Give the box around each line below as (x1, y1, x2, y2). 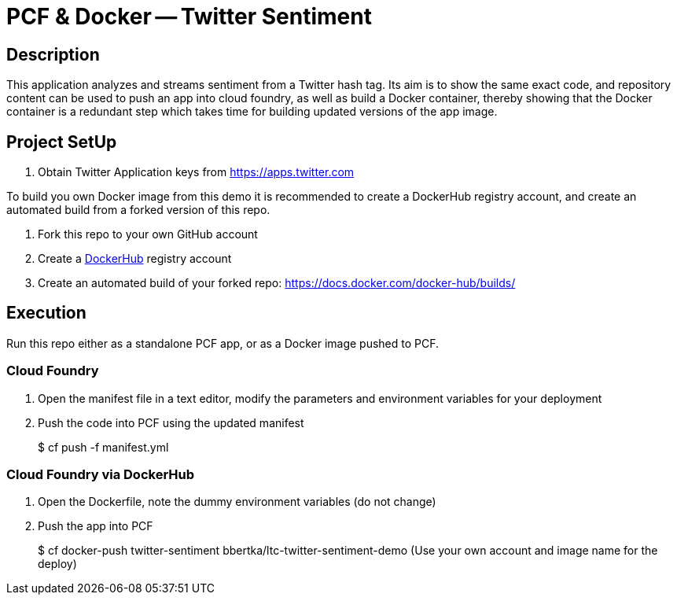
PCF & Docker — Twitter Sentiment (6, 3, 372, 30)
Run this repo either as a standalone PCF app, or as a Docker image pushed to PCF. (6, 336, 440, 350)
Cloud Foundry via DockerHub (6, 466, 195, 482)
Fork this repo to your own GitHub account (38, 227, 258, 242)
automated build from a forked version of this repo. (6, 203, 270, 217)
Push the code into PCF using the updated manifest (38, 415, 304, 430)
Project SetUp (6, 131, 117, 152)
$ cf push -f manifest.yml (38, 440, 169, 454)
